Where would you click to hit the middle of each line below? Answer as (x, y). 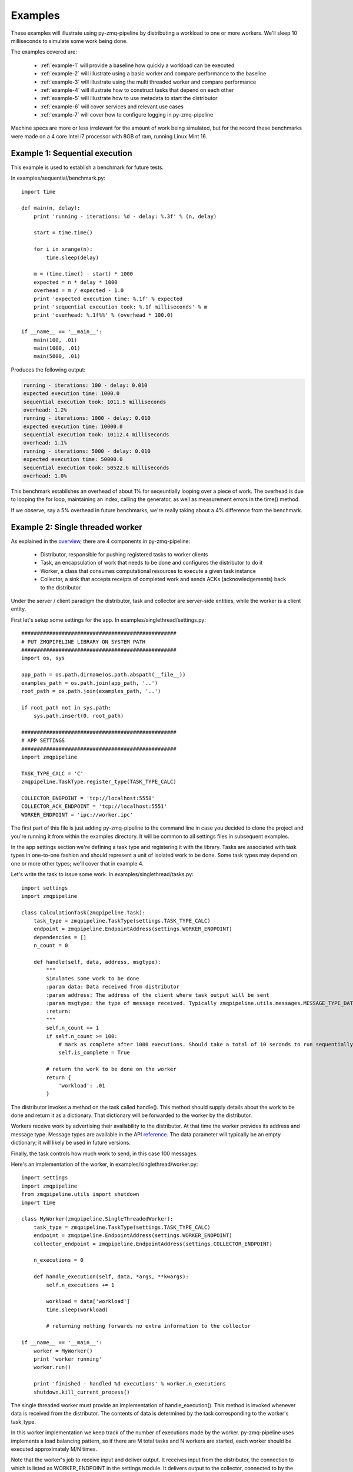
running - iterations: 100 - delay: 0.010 (85, 385)
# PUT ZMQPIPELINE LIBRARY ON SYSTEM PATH (84, 641)
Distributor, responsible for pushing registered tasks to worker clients (124, 555)
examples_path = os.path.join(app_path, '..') (90, 683)
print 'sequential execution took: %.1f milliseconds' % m (120, 307)
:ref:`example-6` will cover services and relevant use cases (112, 107)
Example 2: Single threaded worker (76, 527)
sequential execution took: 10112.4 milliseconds (96, 435)
